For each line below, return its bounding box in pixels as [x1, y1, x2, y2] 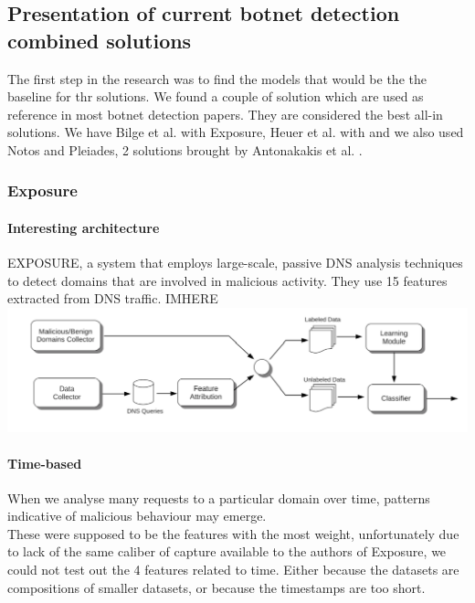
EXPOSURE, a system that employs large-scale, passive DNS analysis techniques [7, 253, 463, 272]
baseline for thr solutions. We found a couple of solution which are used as [7, 87, 424, 106]
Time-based [7, 453, 82, 472]
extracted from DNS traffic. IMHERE [7, 289, 218, 308]
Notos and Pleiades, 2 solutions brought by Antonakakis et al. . [7, 140, 363, 159]
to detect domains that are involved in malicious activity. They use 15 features [7, 270, 448, 290]
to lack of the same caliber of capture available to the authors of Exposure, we [7, 542, 447, 561]
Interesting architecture [7, 218, 160, 237]
